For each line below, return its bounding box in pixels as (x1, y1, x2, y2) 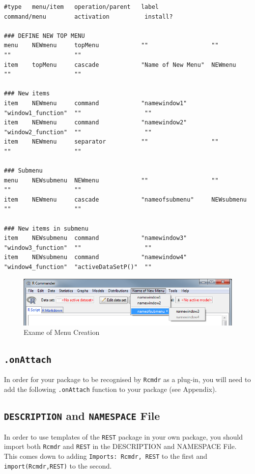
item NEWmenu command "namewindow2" (4, 119, 187, 126)
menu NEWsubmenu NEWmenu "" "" (4, 177, 219, 184)
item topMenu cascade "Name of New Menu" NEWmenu (4, 61, 236, 68)
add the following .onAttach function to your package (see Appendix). (4, 384, 217, 394)
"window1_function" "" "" (4, 109, 152, 117)
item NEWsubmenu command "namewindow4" (4, 254, 187, 261)
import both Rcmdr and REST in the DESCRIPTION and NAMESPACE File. (4, 441, 237, 451)
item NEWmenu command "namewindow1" (4, 99, 187, 107)
